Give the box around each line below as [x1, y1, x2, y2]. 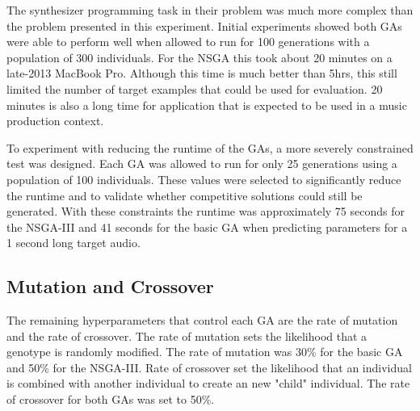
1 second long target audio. [6, 234, 141, 251]
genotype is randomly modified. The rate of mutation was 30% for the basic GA [6, 343, 403, 360]
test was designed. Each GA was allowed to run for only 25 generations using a [6, 155, 397, 172]
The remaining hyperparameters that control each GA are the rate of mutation [6, 312, 398, 329]
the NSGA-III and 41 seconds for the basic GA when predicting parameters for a [6, 218, 408, 235]
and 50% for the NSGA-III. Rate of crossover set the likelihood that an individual [6, 359, 412, 375]
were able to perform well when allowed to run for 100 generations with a [6, 33, 370, 50]
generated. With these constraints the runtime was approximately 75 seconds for [6, 203, 405, 220]
